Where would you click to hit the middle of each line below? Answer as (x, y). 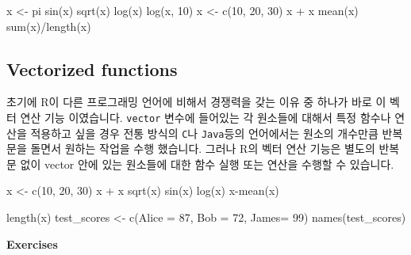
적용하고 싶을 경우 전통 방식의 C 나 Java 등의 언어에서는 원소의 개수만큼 (204, 133)
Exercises (32, 244)
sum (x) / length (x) (49, 26)
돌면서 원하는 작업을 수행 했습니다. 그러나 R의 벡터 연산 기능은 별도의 (203, 148)
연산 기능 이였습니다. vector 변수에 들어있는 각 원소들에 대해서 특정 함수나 (205, 117)
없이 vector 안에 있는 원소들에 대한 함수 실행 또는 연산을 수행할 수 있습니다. (207, 164)
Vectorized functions (92, 69)
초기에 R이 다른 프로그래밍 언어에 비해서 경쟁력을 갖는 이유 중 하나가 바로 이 (196, 102)
